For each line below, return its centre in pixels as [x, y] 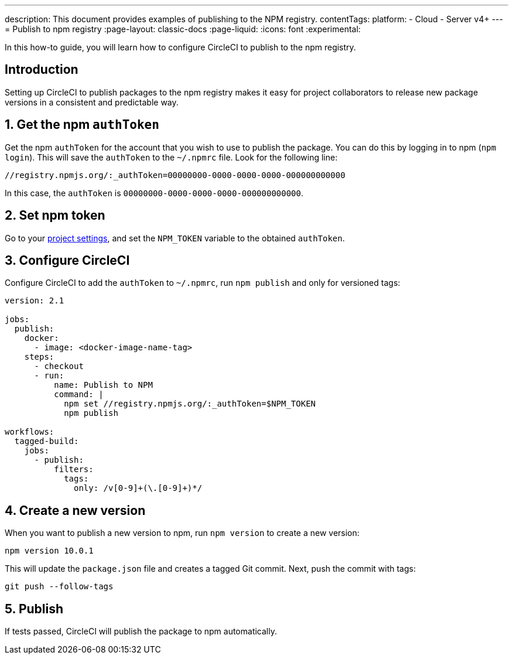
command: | [79, 395]
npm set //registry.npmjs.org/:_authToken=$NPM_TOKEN [190, 404]
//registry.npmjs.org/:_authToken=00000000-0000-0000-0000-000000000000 [175, 175]
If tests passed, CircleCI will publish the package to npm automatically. [141, 631]
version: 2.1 [35, 301]
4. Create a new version [75, 510]
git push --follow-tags [59, 587]
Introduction [42, 70]
